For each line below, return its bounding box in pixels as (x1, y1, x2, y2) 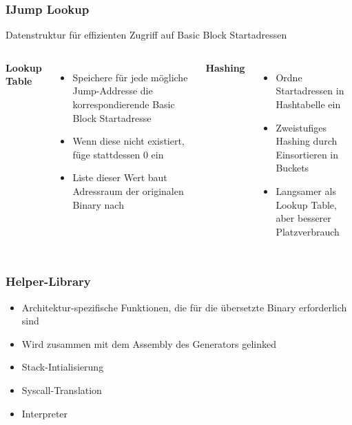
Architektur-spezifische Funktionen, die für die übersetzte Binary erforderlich (21, 300, 347, 314)
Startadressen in (276, 83, 344, 98)
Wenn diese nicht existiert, (72, 134, 185, 148)
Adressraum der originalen (72, 183, 184, 198)
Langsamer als (276, 183, 336, 198)
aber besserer (276, 211, 331, 225)
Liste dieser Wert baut (72, 170, 167, 185)
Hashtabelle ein (276, 97, 341, 111)
